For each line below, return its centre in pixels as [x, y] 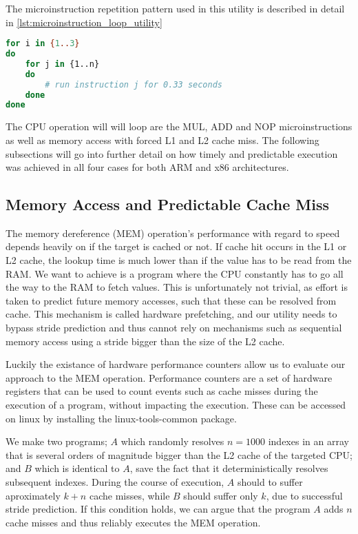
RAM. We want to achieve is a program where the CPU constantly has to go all [175, 273]
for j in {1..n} [62, 64]
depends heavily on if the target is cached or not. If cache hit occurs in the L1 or [176, 246]
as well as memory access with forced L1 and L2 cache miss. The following [162, 140]
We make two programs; [56, 441]
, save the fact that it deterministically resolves [229, 468]
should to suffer [270, 481]
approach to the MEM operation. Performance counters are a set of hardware [169, 377]
